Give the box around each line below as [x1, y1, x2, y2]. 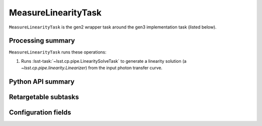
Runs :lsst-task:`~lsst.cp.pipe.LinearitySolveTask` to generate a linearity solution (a [21, 58, 187, 64]
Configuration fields [9, 109, 71, 117]
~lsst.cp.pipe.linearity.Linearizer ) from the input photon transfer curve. [21, 65, 163, 71]
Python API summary [9, 78, 75, 86]
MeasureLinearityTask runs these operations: [9, 49, 107, 55]
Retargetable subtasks [9, 93, 80, 101]
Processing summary [9, 37, 75, 45]
